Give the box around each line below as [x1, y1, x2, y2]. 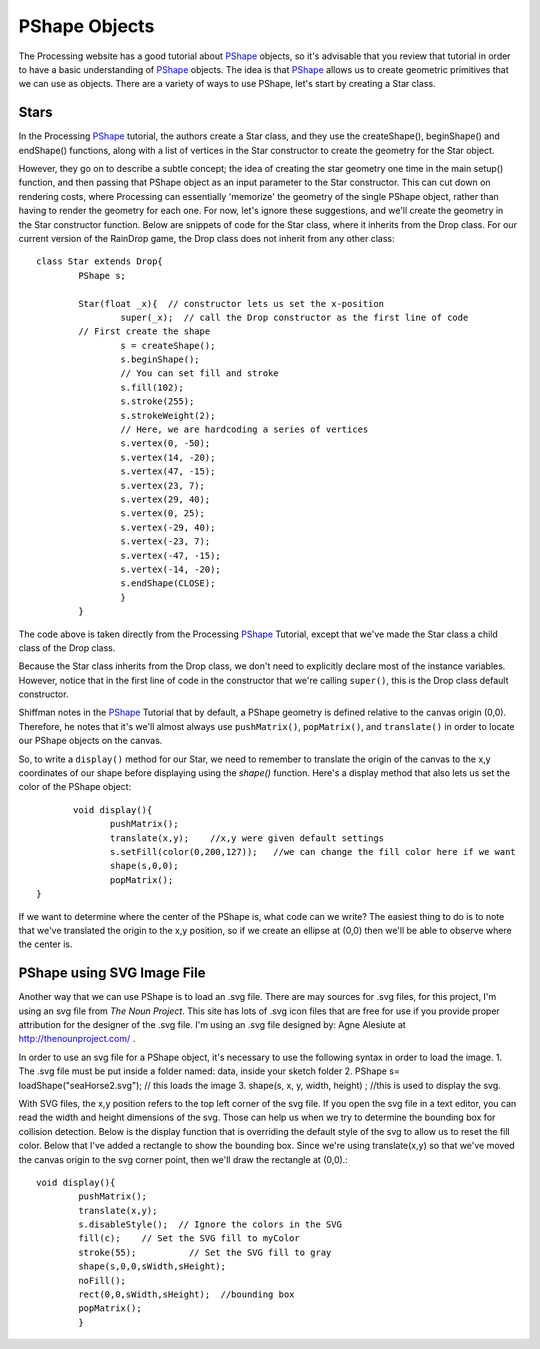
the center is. [18, 938, 74, 950]
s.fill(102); [120, 381, 185, 393]
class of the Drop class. [18, 641, 116, 654]
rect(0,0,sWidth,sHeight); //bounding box [78, 1289, 295, 1300]
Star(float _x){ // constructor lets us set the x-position [78, 298, 385, 309]
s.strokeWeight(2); [120, 410, 216, 421]
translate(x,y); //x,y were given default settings [110, 832, 385, 844]
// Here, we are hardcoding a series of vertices [120, 424, 369, 435]
